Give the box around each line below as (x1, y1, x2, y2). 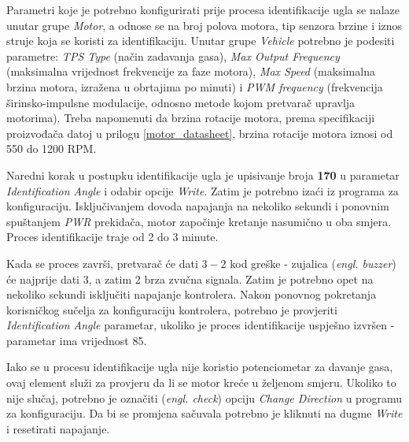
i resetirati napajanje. (6, 420, 110, 436)
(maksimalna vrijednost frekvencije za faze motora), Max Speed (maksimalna (6, 63, 375, 80)
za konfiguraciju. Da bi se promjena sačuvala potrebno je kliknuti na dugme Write (6, 405, 403, 422)
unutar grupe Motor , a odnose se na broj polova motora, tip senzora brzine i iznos (6, 17, 403, 33)
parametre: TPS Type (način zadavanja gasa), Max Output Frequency (6, 47, 340, 64)
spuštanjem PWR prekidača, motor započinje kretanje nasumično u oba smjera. (6, 213, 392, 229)
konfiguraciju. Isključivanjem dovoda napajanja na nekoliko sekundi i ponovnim (6, 198, 389, 214)
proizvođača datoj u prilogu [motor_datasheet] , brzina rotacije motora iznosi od (6, 124, 393, 141)
